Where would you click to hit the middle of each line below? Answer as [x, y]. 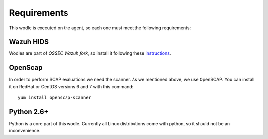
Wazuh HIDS [29, 42]
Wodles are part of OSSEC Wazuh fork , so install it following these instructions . [90, 53]
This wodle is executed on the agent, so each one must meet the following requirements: [100, 28]
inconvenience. [25, 131]
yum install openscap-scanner [55, 98]
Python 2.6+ [29, 112]
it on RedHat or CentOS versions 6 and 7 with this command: [71, 86]
